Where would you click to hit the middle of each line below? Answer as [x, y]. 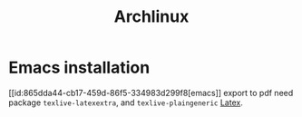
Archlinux [151, 17]
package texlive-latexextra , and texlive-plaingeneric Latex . [126, 102]
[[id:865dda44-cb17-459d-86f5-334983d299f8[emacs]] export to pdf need [151, 93]
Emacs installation [79, 68]
